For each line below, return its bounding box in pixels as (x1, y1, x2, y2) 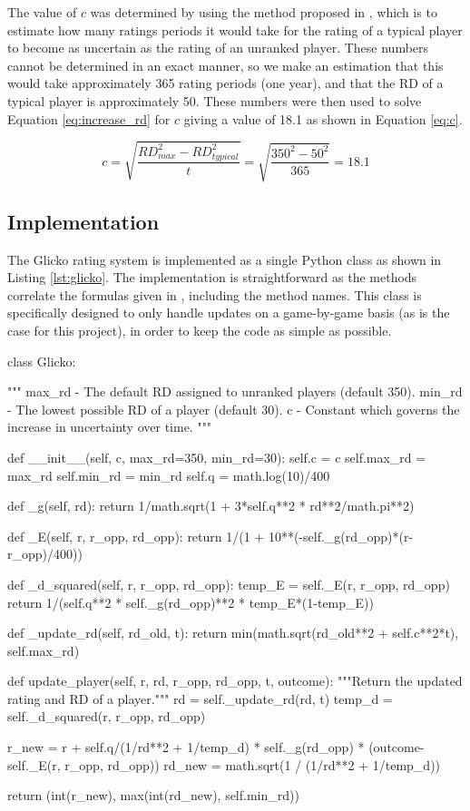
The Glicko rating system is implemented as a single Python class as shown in (7, 249, 442, 269)
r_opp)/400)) (7, 544, 83, 563)
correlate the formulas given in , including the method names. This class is (7, 285, 422, 304)
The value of (7, 3, 77, 21)
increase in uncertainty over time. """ (7, 417, 212, 436)
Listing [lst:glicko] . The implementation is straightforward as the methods (7, 268, 417, 287)
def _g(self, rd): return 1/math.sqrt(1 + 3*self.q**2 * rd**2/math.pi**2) (7, 496, 415, 515)
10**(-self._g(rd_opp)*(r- (268, 526, 414, 545)
